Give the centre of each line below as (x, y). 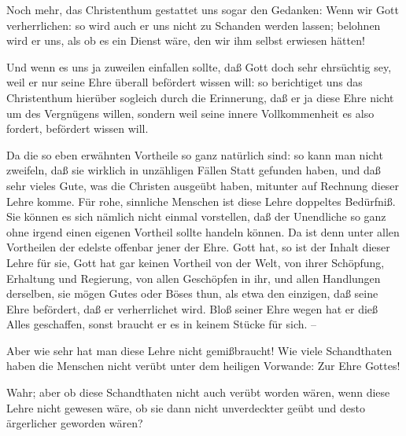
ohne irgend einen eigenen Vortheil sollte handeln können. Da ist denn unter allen (203, 231)
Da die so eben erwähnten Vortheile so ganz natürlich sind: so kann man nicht (195, 154)
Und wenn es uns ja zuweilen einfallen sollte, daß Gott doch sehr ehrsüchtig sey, (199, 66)
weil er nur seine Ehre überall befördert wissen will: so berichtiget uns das (185, 82)
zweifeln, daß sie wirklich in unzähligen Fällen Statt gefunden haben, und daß (194, 170)
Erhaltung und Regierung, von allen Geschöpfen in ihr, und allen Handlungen (194, 278)
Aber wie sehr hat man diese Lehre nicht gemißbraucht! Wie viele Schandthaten (199, 350)
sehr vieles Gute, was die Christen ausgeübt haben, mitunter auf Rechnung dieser (203, 185)
